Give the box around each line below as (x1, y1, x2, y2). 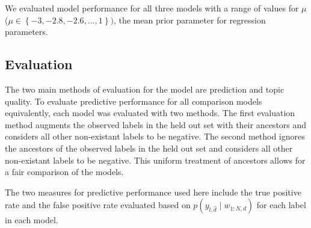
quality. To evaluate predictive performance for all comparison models (5, 94, 262, 107)
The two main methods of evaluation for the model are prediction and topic (5, 82, 285, 95)
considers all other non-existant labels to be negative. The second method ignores (5, 130, 305, 143)
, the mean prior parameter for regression (113, 13, 266, 26)
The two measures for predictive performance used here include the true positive (5, 185, 301, 198)
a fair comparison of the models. (5, 165, 124, 178)
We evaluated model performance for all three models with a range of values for (5, 2, 299, 14)
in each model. (5, 214, 58, 226)
